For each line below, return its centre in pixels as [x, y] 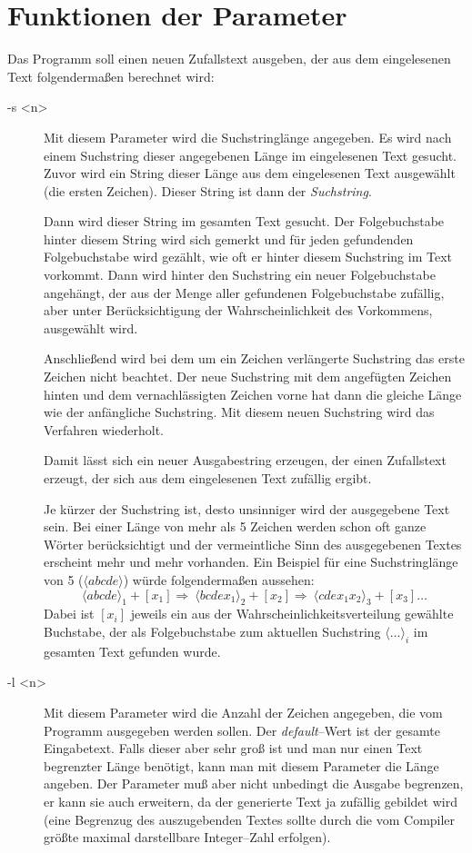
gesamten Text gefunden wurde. [132, 651]
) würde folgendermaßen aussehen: [219, 579]
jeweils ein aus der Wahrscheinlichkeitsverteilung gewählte [292, 614]
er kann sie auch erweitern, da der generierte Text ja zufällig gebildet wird [251, 801]
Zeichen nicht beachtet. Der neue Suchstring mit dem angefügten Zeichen [248, 377]
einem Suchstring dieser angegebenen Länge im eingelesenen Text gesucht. [250, 155]
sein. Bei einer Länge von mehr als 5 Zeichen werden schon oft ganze [235, 526]
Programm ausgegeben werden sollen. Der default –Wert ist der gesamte [242, 730]
